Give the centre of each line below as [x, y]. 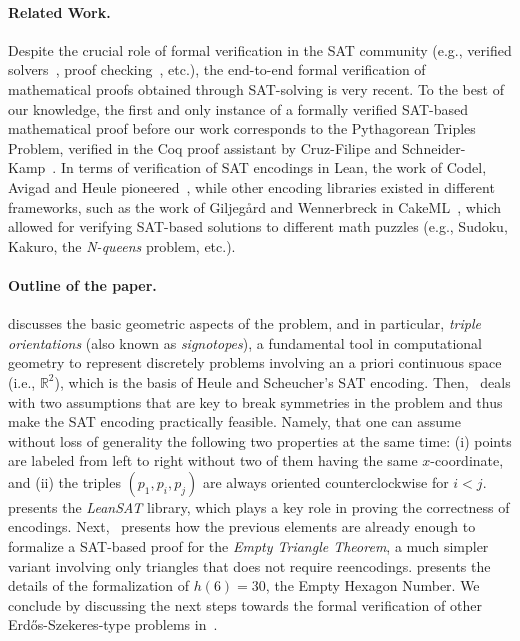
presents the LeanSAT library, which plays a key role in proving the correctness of [259, 506]
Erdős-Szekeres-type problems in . [113, 624]
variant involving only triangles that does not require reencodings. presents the [249, 565]
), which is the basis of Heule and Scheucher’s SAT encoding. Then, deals [282, 381]
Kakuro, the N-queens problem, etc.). [122, 245]
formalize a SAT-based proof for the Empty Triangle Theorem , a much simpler [248, 546]
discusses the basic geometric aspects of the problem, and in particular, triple [244, 323]
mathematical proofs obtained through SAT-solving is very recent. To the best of [256, 88]
